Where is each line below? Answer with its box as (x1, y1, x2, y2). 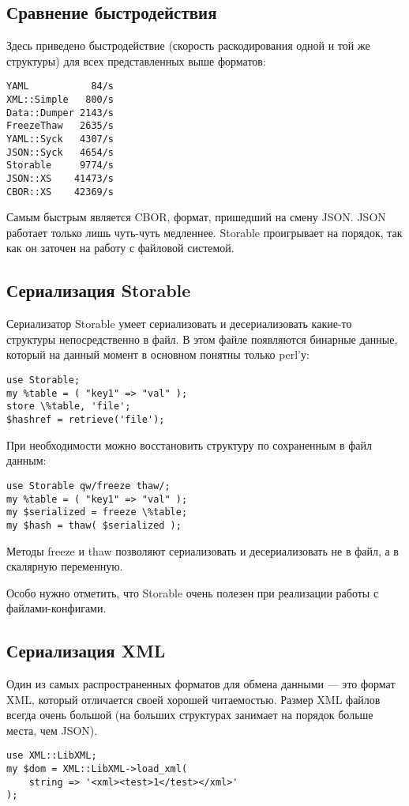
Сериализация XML (6, 638, 166, 663)
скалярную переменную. (6, 558, 123, 574)
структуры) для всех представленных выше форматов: (6, 52, 266, 69)
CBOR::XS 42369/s (6, 186, 114, 198)
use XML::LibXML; (6, 750, 97, 762)
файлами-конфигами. (6, 600, 107, 616)
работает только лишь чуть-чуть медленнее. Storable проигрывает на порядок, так (6, 224, 403, 240)
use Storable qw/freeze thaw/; (6, 480, 171, 492)
